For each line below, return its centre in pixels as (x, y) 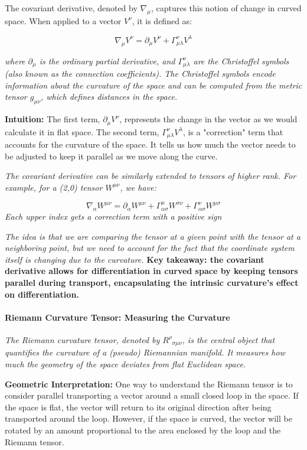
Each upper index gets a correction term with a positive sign (113, 216)
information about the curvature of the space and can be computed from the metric (153, 85)
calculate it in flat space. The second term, (82, 131)
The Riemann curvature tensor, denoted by (82, 339)
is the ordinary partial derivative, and (107, 61)
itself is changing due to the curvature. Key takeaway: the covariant (135, 259)
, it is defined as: (162, 20)
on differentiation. (42, 294)
